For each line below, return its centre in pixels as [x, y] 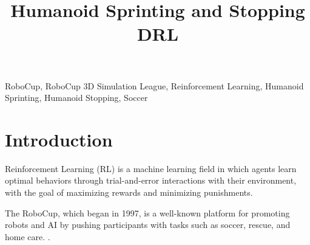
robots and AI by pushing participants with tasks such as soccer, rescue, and [148, 225]
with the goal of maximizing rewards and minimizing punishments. [129, 192]
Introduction [59, 139]
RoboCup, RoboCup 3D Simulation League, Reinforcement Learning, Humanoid [154, 85]
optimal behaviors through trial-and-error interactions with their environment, [151, 180]
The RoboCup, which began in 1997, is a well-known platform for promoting [147, 212]
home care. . [28, 236]
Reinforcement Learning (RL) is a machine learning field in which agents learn [151, 168]
